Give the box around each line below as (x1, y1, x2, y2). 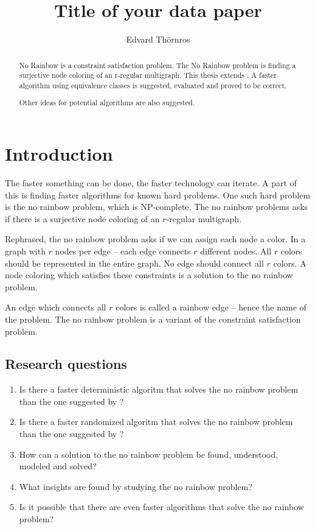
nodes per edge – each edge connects (55, 244, 191, 257)
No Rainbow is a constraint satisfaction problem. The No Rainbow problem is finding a (19, 60, 296, 70)
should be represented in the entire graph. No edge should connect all (5, 256, 264, 269)
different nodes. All (200, 244, 272, 257)
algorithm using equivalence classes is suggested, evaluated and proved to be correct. (19, 80, 287, 90)
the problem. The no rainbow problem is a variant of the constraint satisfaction (5, 312, 301, 325)
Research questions (5, 354, 127, 373)
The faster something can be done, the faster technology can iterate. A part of (5, 176, 297, 189)
